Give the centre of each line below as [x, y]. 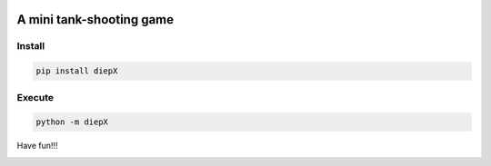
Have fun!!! [37, 146]
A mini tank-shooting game [95, 20]
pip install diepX [77, 71]
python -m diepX [72, 122]
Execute [35, 97]
